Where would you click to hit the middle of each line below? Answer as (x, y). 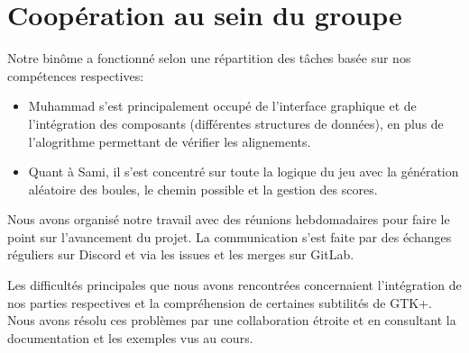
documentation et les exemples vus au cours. (130, 337)
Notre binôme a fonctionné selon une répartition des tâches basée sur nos (209, 58)
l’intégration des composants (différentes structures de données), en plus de (236, 123)
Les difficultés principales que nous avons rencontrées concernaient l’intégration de (234, 285)
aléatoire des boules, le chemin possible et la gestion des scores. (203, 189)
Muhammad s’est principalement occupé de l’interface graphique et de (222, 106)
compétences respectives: (76, 75)
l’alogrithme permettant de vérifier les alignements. (170, 141)
